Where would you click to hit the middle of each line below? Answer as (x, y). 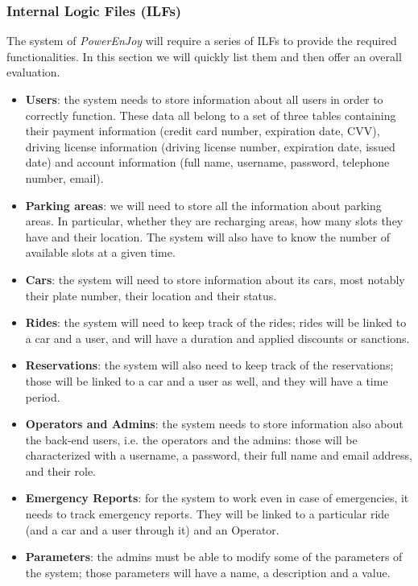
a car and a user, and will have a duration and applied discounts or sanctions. (217, 338)
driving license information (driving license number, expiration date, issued (210, 146)
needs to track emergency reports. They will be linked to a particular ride (207, 514)
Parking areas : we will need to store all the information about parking (203, 205)
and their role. (61, 470)
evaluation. (33, 72)
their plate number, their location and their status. (151, 295)
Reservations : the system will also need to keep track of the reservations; (209, 365)
